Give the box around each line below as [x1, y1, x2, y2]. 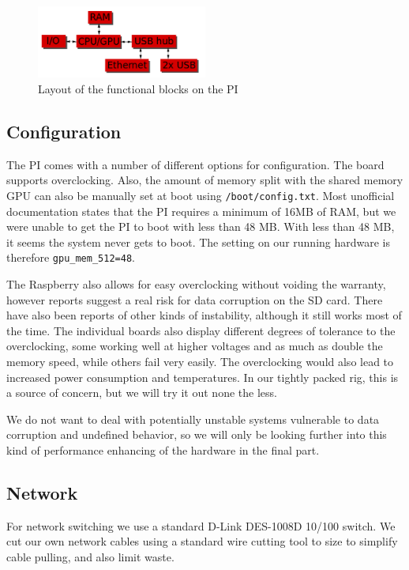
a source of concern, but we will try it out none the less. [6, 384, 277, 401]
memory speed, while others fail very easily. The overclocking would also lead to [6, 353, 394, 369]
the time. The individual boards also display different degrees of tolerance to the [6, 322, 396, 338]
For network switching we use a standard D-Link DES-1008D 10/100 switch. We [6, 517, 396, 534]
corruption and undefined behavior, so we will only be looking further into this [6, 426, 387, 443]
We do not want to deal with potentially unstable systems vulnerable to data [6, 410, 380, 427]
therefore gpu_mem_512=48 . [6, 249, 135, 266]
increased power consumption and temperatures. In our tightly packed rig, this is [6, 368, 399, 385]
